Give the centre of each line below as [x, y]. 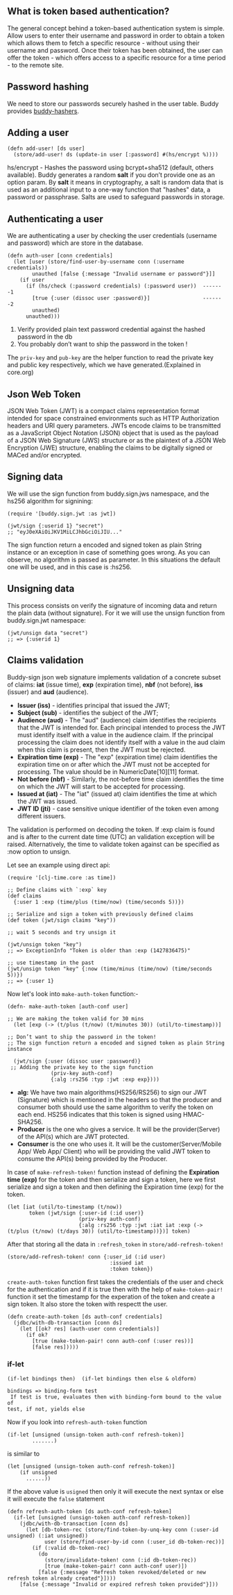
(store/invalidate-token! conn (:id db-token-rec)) [120, 1560]
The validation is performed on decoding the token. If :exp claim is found [111, 829]
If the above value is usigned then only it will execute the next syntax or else [115, 1491]
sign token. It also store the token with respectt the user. [87, 1303]
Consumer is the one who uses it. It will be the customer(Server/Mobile [119, 1144]
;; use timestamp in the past [51, 963]
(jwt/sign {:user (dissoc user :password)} [77, 1061]
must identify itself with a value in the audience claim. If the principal [115, 734]
